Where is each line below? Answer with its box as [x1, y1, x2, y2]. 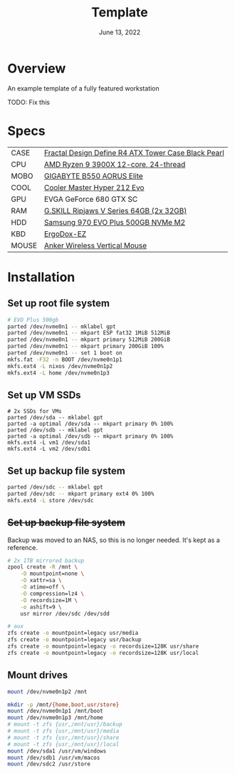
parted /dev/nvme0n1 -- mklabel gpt [7, 322, 116, 330]
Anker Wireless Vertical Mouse [43, 240, 147, 250]
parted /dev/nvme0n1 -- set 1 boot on [7, 350, 122, 357]
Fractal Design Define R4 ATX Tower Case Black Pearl [43, 148, 224, 158]
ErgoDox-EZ [43, 229, 87, 239]
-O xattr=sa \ [20, 577, 62, 584]
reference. [7, 543, 38, 551]
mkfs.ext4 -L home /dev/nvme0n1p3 [7, 369, 110, 377]
